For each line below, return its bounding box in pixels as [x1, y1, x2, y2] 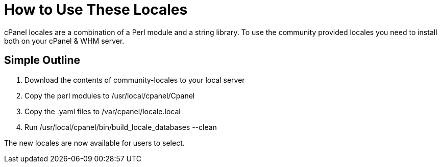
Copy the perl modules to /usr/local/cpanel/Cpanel [24, 91, 195, 100]
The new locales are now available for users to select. [4, 138, 185, 147]
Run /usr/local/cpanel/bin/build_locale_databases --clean [24, 122, 217, 131]
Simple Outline [4, 54, 80, 67]
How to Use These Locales [4, 1, 188, 18]
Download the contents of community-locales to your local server [24, 75, 245, 84]
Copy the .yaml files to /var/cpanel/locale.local [24, 107, 181, 116]
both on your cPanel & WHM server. [4, 36, 125, 45]
